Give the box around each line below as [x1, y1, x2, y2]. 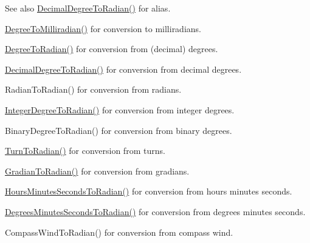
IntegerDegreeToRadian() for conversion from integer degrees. [5, 103, 235, 116]
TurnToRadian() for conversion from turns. [5, 144, 165, 157]
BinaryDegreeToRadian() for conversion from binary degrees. [5, 124, 232, 136]
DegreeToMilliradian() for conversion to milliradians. [5, 22, 201, 35]
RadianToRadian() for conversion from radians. [5, 83, 182, 96]
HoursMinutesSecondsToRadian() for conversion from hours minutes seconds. [5, 185, 292, 198]
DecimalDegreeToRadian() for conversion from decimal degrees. [5, 62, 242, 75]
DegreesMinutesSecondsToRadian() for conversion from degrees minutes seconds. [5, 205, 306, 218]
